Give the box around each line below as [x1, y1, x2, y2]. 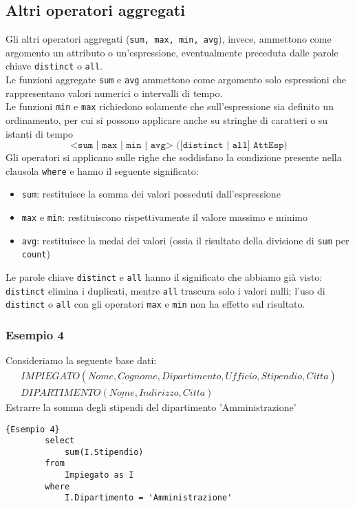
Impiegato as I [64, 470, 134, 480]
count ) [21, 246, 51, 261]
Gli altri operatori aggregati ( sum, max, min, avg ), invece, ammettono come [6, 32, 332, 46]
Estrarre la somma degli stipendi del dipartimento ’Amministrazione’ [6, 399, 297, 414]
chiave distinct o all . [6, 59, 103, 73]
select [45, 436, 75, 446]
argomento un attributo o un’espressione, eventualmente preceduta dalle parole [6, 45, 338, 59]
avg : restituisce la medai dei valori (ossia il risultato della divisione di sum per [21, 233, 349, 247]
